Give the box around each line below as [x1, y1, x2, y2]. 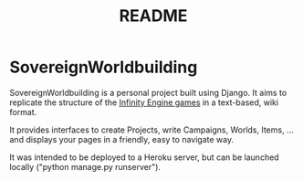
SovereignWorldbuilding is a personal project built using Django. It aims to [9, 87, 287, 98]
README [119, 5, 188, 27]
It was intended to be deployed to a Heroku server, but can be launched [9, 152, 280, 163]
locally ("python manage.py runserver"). [9, 161, 162, 172]
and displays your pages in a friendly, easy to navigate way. [9, 133, 235, 144]
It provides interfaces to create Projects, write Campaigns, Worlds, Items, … [9, 124, 294, 135]
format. [9, 106, 37, 117]
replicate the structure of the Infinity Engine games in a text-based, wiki [9, 97, 279, 108]
